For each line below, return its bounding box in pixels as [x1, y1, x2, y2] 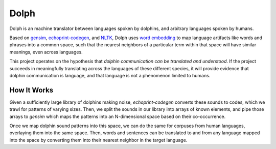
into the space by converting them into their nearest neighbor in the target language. [9, 137, 188, 143]
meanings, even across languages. [9, 49, 83, 55]
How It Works [9, 85, 54, 94]
